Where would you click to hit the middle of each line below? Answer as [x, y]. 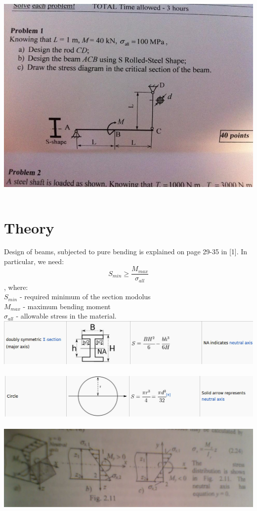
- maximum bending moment [67, 306]
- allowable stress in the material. [66, 316]
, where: [16, 287]
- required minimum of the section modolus [85, 297]
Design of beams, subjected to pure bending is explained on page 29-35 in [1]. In [126, 251]
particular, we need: [34, 261]
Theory [29, 227]
